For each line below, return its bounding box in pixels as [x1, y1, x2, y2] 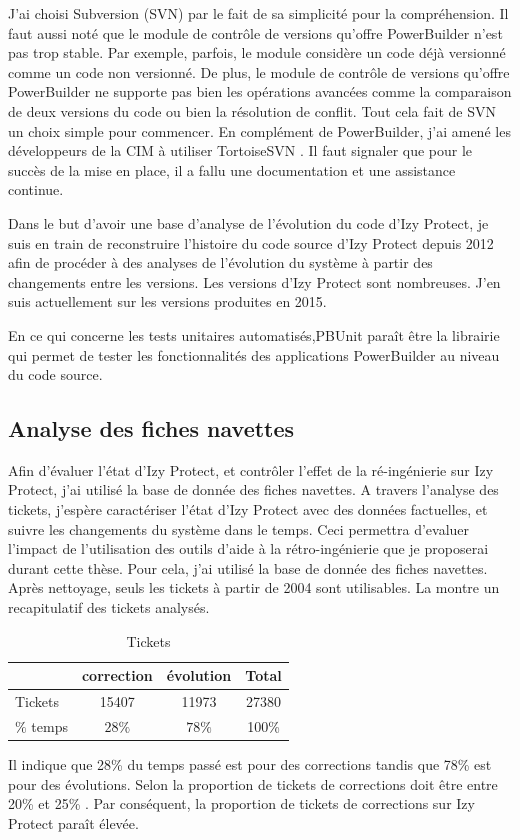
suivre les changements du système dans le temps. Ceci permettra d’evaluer [8, 518, 470, 539]
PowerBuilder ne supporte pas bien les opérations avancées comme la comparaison [8, 81, 512, 102]
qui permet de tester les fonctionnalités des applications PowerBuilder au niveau [8, 344, 500, 365]
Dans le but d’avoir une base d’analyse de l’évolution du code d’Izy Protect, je [8, 212, 489, 233]
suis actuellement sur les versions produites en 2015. [8, 291, 327, 312]
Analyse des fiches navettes [8, 413, 295, 444]
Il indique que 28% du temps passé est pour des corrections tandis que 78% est [8, 754, 492, 775]
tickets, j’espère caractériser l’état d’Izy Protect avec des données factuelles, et [8, 499, 488, 520]
